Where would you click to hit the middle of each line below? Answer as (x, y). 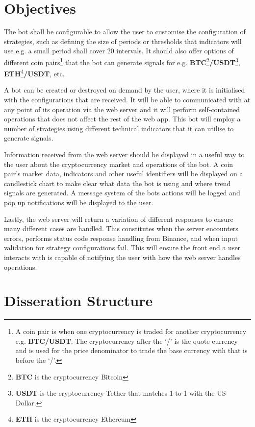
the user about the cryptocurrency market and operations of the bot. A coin (119, 164)
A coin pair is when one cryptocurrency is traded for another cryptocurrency (131, 331)
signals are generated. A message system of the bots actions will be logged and (122, 193)
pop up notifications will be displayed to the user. (79, 202)
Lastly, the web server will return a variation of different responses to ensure (119, 219)
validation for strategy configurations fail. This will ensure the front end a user (122, 248)
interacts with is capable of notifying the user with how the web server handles (122, 257)
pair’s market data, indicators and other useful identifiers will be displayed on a (124, 174)
